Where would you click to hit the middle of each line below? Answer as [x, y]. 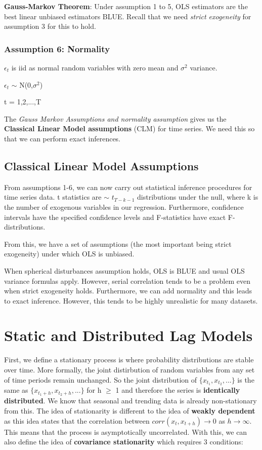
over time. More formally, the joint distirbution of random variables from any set [129, 370]
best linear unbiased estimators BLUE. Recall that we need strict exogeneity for [128, 16]
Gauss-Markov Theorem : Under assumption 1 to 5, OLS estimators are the [126, 6]
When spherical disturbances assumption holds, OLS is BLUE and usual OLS [124, 270]
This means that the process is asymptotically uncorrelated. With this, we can [126, 432]
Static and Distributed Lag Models [128, 335]
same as [16, 390]
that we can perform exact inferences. [62, 138]
